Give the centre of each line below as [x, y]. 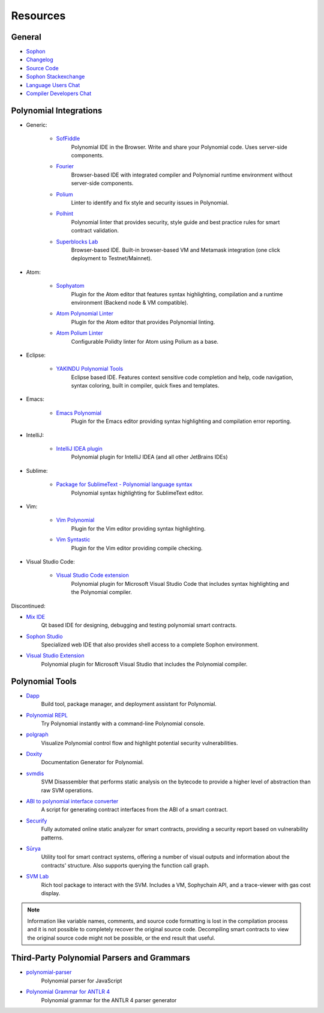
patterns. [52, 838]
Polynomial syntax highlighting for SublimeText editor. [137, 493]
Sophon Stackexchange [55, 77]
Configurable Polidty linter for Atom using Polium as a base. [145, 341]
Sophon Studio [44, 636]
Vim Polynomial [75, 520]
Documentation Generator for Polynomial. [92, 762]
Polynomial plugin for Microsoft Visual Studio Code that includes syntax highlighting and [180, 583]
